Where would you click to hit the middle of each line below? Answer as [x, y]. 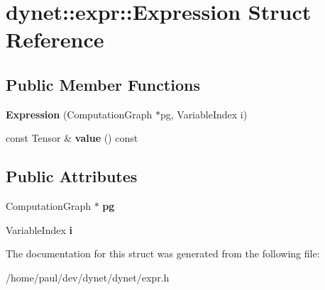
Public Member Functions [103, 84]
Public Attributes [72, 176]
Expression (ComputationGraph [79, 114]
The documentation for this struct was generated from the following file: [163, 253]
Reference [55, 39]
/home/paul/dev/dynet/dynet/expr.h [88, 277]
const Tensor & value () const [72, 138]
